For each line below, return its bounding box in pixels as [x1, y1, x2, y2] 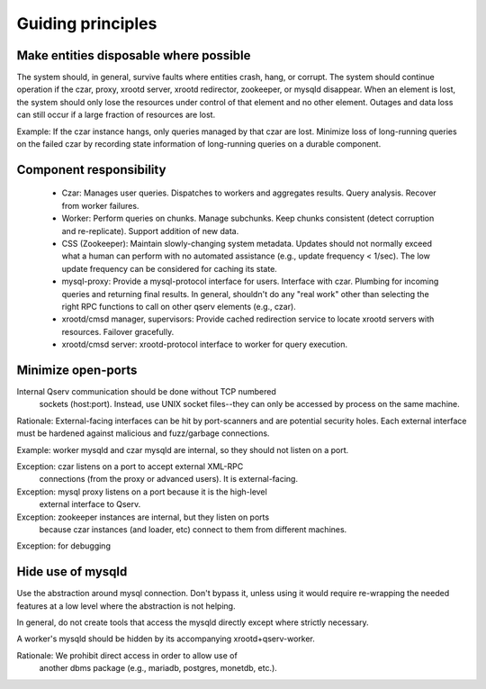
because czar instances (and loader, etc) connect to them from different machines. [39, 523, 347, 535]
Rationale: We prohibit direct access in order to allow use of [16, 649, 238, 661]
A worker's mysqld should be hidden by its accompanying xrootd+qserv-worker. [16, 633, 315, 644]
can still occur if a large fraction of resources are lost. [16, 109, 216, 121]
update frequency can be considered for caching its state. [61, 263, 278, 274]
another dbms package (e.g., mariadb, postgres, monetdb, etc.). [39, 663, 278, 674]
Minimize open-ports [16, 362, 138, 377]
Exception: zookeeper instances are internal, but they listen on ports [16, 512, 270, 522]
